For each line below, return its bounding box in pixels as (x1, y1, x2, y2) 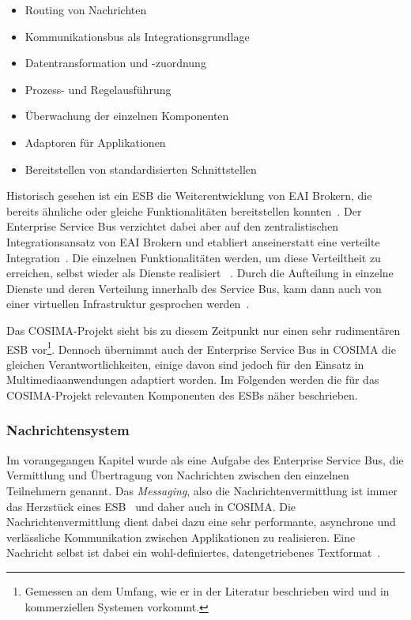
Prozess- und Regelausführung (25, 81, 172, 97)
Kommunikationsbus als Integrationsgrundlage (25, 28, 250, 44)
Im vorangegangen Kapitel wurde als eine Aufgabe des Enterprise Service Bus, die (6, 451, 404, 468)
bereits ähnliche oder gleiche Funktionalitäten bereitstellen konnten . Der (6, 202, 362, 219)
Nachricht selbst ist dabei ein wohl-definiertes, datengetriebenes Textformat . (6, 544, 381, 561)
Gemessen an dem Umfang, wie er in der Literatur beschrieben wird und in (25, 582, 390, 599)
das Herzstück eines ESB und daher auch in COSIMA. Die (6, 498, 296, 514)
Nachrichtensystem (6, 420, 130, 440)
